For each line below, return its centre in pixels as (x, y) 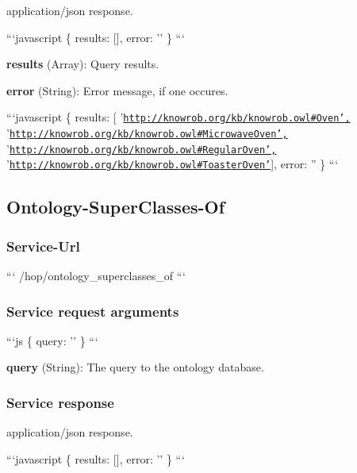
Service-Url (43, 246)
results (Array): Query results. (83, 64)
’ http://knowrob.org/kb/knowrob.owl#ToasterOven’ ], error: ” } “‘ (173, 164)
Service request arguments (93, 311)
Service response (60, 402)
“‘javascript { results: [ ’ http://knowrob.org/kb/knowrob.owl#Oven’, (178, 117)
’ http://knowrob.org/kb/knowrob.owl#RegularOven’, (142, 148)
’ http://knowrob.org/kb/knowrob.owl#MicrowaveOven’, (147, 133)
